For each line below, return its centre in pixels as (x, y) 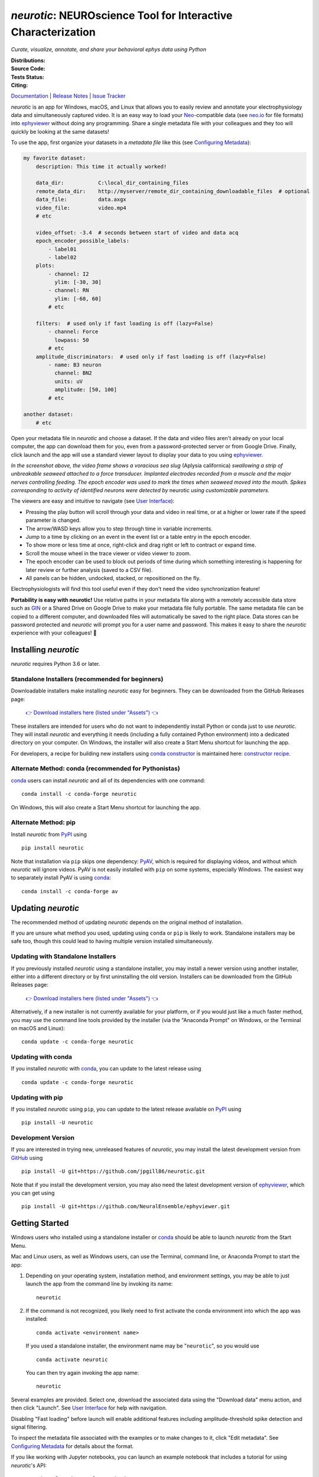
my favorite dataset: (55, 158)
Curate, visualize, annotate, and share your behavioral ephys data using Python (109, 50)
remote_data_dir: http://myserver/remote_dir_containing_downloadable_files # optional (173, 191)
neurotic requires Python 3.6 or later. (56, 664)
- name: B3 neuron (75, 365)
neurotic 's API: (29, 1465)
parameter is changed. (53, 520)
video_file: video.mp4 (81, 208)
